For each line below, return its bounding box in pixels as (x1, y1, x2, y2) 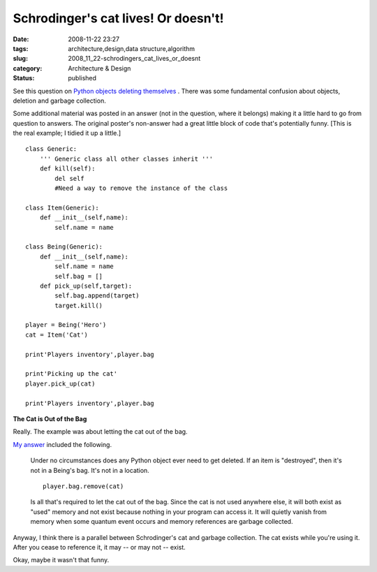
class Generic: (25, 145, 77, 153)
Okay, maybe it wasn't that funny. (13, 556, 110, 564)
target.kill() (54, 301, 103, 309)
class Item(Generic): (25, 203, 99, 212)
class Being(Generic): (25, 243, 103, 251)
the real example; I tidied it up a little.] (13, 129, 121, 138)
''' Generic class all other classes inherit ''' (39, 154, 213, 163)
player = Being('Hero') (25, 321, 107, 329)
